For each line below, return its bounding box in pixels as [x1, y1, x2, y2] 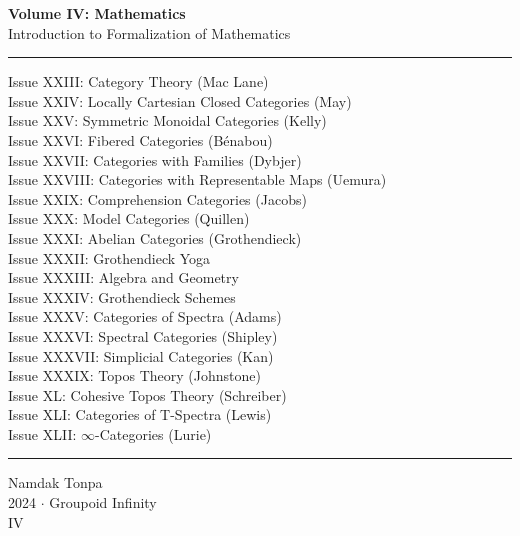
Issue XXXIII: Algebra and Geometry [8, 267, 239, 288]
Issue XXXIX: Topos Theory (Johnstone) [8, 365, 261, 386]
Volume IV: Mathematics [8, 3, 186, 23]
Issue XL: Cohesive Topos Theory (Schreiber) [8, 384, 287, 405]
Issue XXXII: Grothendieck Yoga [8, 247, 211, 268]
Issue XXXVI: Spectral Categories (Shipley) [8, 325, 278, 346]
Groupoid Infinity [49, 492, 157, 513]
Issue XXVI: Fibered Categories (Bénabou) [8, 129, 273, 150]
